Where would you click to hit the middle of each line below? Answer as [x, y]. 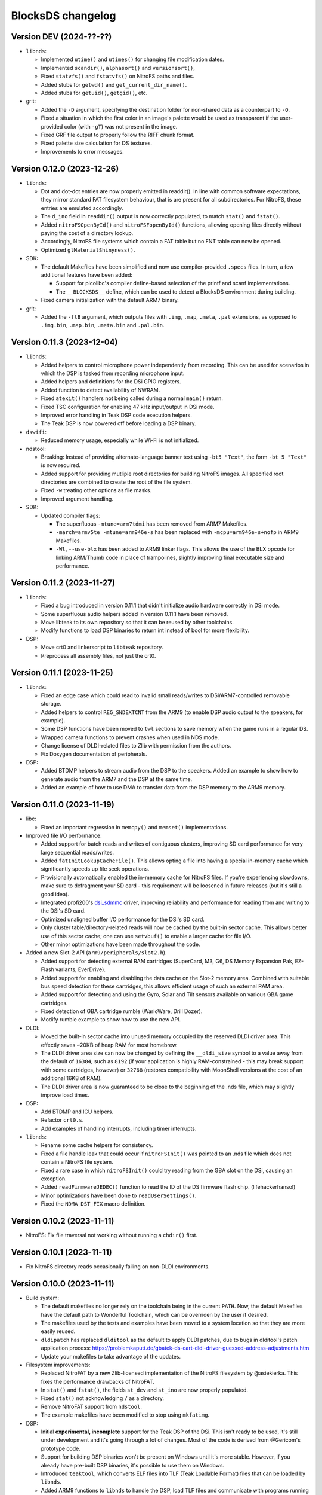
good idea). [55, 894]
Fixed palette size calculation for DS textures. [96, 143]
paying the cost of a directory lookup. [87, 233]
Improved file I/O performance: [64, 835]
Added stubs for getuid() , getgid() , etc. [94, 93]
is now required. [61, 465]
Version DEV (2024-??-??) [61, 37]
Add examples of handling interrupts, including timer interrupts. [119, 1128]
